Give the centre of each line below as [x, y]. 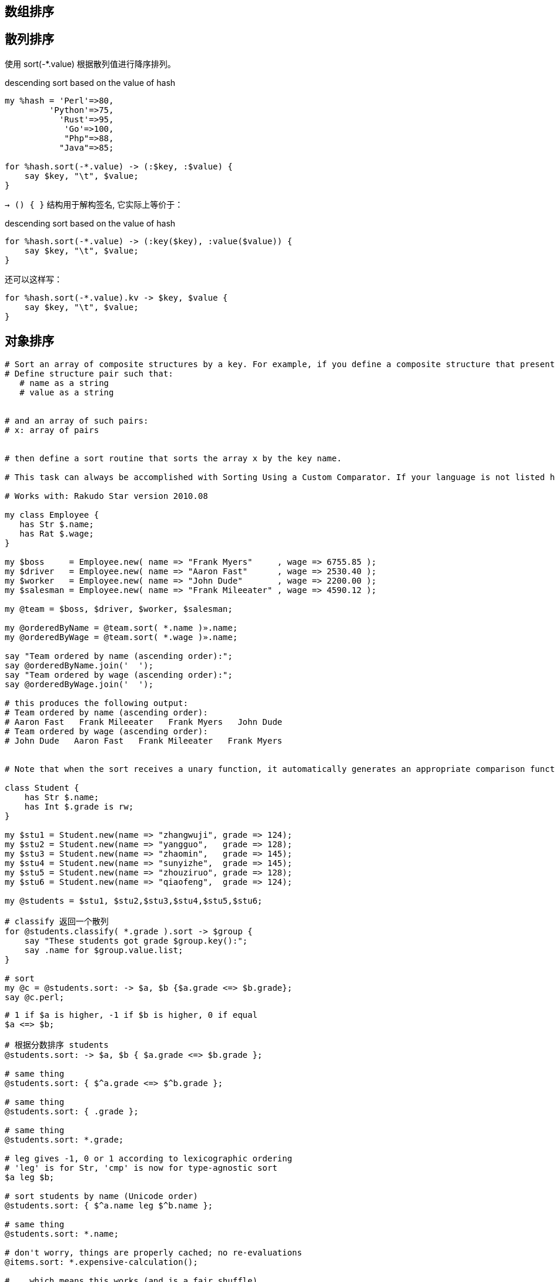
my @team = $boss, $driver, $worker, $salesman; [119, 609]
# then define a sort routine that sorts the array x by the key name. [173, 458]
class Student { [42, 787]
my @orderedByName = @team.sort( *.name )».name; [121, 627]
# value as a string [67, 392]
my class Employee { [52, 515]
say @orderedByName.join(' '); [79, 665]
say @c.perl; [35, 997]
